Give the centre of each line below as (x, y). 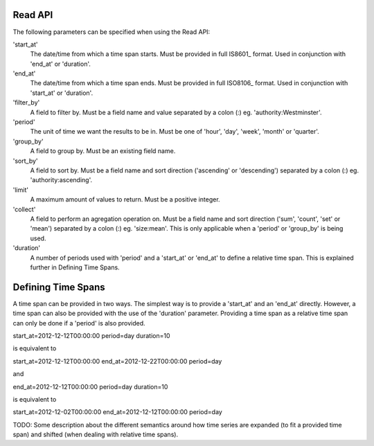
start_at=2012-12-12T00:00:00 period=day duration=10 (91, 335)
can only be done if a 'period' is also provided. (79, 323)
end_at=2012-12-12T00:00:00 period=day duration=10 (90, 386)
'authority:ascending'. (61, 180)
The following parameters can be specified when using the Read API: (112, 32)
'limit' (21, 190)
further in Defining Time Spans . (75, 267)
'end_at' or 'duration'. (61, 64)
